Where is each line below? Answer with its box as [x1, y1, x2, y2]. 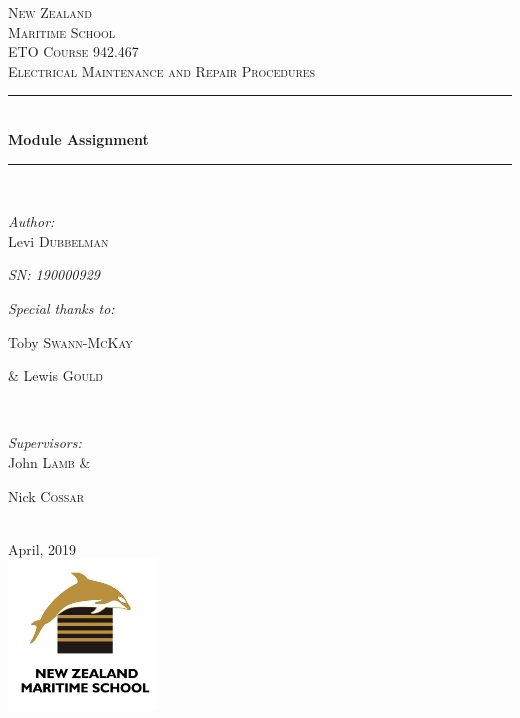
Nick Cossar [8, 485, 85, 506]
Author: [8, 211, 55, 232]
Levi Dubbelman [8, 230, 109, 251]
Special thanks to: [8, 297, 115, 318]
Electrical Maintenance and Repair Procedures [8, 60, 316, 81]
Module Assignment [8, 128, 149, 149]
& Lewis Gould [8, 365, 103, 386]
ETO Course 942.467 [8, 41, 139, 62]
